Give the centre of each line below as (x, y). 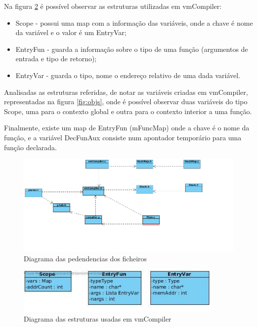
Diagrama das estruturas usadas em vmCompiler (98, 318)
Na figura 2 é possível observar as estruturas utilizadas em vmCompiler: (113, 6)
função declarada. (31, 147)
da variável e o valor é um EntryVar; (71, 32)
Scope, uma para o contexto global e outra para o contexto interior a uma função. (128, 111)
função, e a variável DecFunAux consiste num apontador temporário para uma (123, 137)
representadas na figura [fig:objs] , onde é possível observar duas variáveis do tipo (126, 102)
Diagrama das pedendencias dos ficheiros (86, 258)
